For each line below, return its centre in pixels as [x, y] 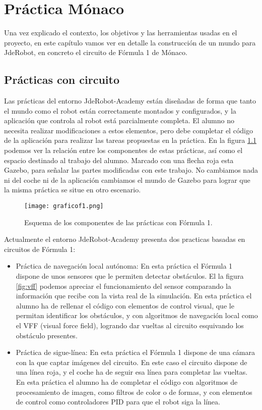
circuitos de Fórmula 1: [40, 249]
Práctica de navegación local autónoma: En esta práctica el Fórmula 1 [124, 266]
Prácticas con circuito [62, 80]
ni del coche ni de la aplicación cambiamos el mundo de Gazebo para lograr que [127, 180]
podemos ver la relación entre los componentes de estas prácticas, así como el [123, 150]
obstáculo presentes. [47, 335]
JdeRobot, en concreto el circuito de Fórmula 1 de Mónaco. [96, 52]
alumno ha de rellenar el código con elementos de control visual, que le [125, 305]
